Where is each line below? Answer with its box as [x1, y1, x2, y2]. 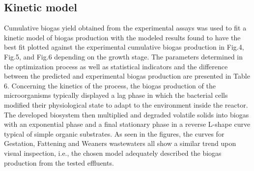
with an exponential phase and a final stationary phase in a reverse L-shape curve [4, 119, 251, 129]
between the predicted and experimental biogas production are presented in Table [4, 71, 250, 81]
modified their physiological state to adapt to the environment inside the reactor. [4, 99, 248, 110]
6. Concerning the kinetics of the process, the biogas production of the [4, 80, 216, 90]
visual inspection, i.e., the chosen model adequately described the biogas [4, 147, 222, 158]
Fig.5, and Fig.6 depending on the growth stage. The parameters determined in [4, 51, 243, 61]
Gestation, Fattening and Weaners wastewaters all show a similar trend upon [4, 138, 236, 148]
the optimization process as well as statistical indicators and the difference [4, 61, 228, 71]
